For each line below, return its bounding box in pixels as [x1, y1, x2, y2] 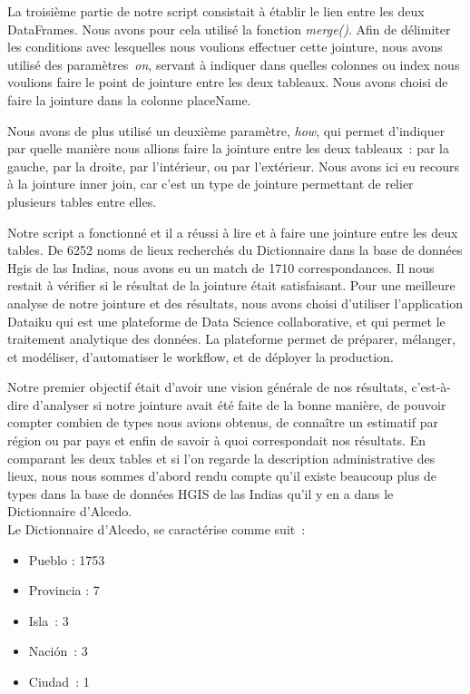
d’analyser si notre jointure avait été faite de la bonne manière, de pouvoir [33, 395, 446, 414]
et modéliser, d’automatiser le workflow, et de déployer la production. [7, 347, 394, 366]
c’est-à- [411, 377, 452, 396]
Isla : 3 [28, 611, 69, 630]
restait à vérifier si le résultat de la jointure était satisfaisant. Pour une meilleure [7, 276, 455, 295]
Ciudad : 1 [28, 672, 90, 690]
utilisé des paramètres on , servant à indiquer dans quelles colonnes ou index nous [7, 54, 460, 73]
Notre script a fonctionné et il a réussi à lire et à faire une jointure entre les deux [7, 222, 458, 241]
